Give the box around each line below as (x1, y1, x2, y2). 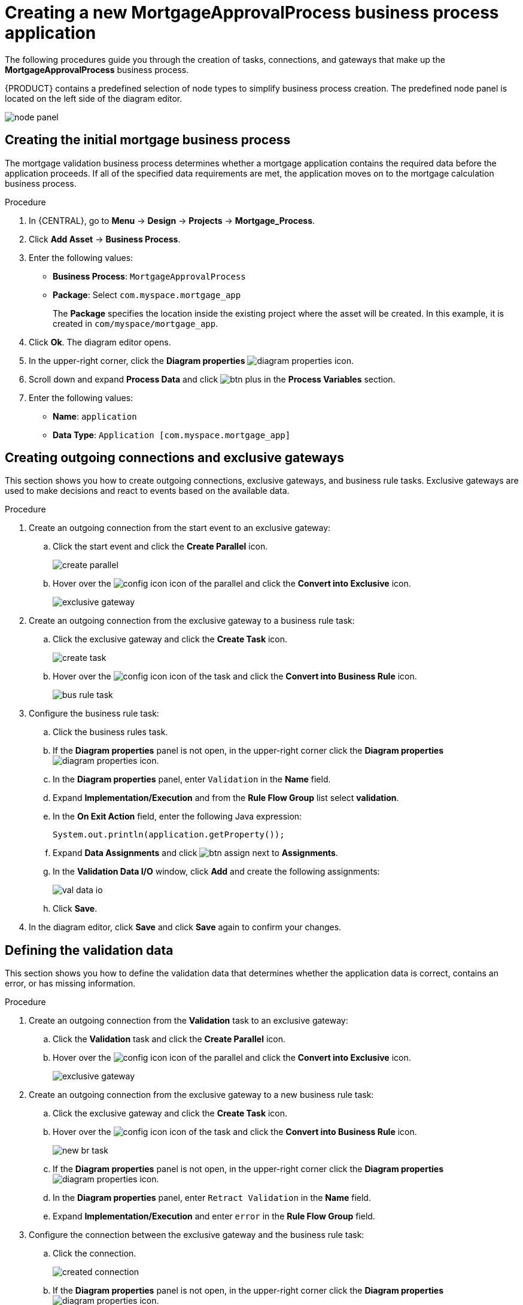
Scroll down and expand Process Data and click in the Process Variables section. (29, 374, 396, 384)
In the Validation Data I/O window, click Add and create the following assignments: (53, 866, 380, 877)
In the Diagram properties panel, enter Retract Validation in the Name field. (53, 1192, 371, 1203)
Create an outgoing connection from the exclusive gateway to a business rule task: (29, 615, 355, 626)
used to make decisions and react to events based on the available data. (5, 485, 290, 496)
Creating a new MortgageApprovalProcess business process (5, 2, 499, 23)
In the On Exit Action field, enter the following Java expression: (53, 811, 302, 822)
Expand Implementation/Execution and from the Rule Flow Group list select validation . (53, 793, 399, 803)
